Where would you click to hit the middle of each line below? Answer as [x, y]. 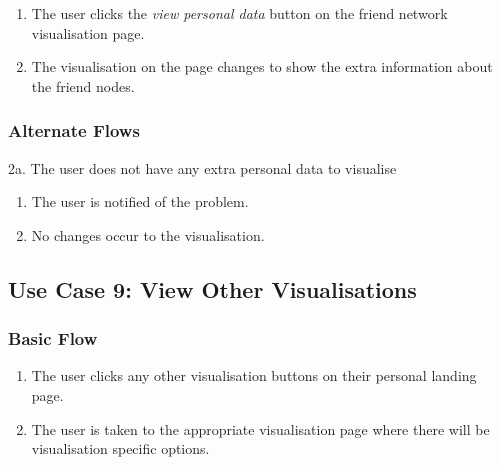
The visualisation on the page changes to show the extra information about [262, 66]
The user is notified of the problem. [140, 201]
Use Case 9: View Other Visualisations [212, 288]
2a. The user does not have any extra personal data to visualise [202, 167]
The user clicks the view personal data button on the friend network [239, 13]
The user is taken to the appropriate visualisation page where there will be [260, 428]
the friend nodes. [83, 85]
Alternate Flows [74, 130]
